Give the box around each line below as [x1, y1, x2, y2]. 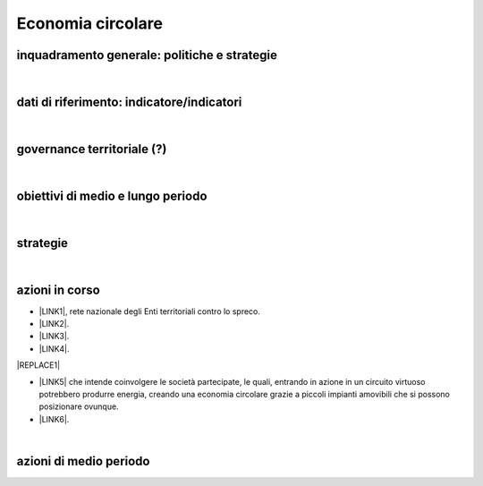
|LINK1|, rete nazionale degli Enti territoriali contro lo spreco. [38, 305, 261, 317]
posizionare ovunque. [38, 401, 120, 412]
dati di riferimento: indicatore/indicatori [16, 94, 242, 109]
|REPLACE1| [16, 360, 61, 371]
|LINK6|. [38, 414, 70, 424]
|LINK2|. [38, 318, 70, 328]
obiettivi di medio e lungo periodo [16, 188, 208, 203]
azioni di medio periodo [16, 453, 150, 469]
